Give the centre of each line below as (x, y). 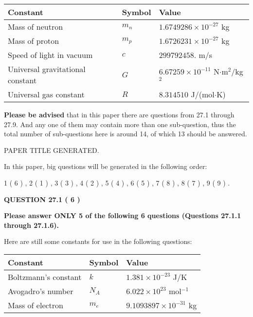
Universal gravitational (47, 69)
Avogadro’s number (41, 291)
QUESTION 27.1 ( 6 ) (42, 199)
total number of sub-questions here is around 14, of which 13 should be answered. (126, 134)
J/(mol (203, 94)
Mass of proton (34, 41)
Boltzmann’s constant (45, 277)
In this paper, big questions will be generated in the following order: (106, 166)
